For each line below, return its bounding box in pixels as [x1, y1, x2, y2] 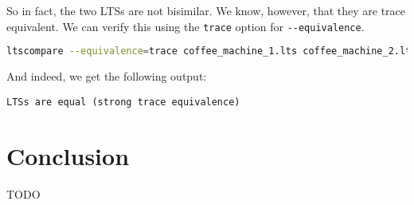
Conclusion [6, 139, 130, 171]
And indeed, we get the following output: [6, 68, 207, 85]
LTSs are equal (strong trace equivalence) [6, 96, 240, 108]
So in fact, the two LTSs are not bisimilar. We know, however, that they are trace [6, 2, 406, 18]
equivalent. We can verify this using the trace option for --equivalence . [6, 18, 365, 34]
